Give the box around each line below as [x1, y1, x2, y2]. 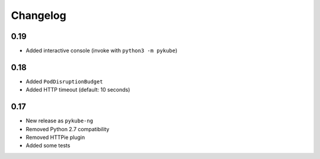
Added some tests [25, 142, 71, 149]
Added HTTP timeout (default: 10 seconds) [25, 86, 130, 93]
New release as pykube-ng [25, 117, 94, 124]
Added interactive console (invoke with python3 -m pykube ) [25, 47, 178, 54]
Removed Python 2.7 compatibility [25, 125, 110, 132]
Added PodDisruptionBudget [25, 77, 103, 85]
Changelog [11, 9, 66, 22]
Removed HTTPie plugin [25, 134, 85, 141]
